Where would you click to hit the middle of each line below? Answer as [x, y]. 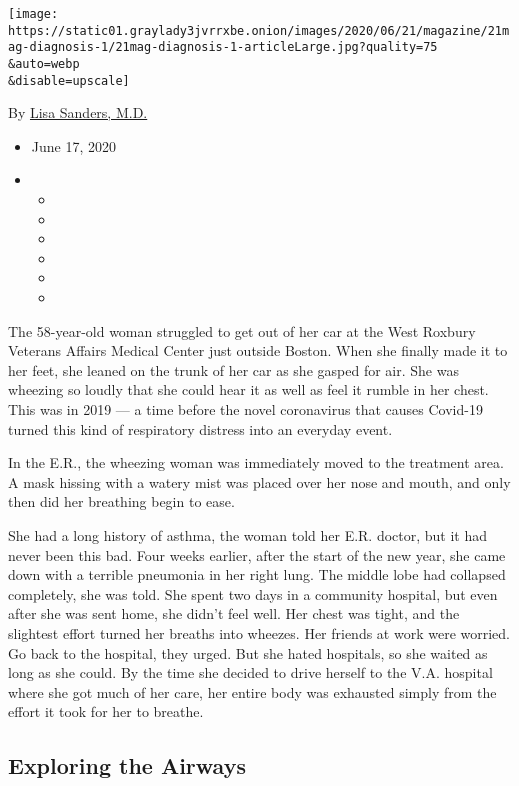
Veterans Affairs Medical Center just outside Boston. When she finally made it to [258, 350]
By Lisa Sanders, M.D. [78, 112]
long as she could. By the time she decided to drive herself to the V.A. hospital [250, 672]
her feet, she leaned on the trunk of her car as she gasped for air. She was [233, 369]
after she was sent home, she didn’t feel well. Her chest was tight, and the [234, 613]
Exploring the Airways [127, 765]
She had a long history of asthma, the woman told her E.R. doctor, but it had [248, 534]
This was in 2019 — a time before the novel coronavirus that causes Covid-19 [245, 409]
